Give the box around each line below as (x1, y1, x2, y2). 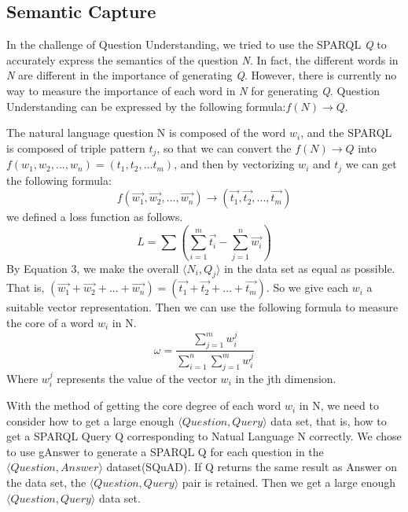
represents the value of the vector (57, 370, 217, 386)
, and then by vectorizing (174, 156, 295, 172)
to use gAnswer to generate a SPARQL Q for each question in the (6, 443, 324, 459)
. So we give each (266, 279, 349, 296)
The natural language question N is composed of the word (6, 124, 286, 141)
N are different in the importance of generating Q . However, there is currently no (6, 67, 397, 83)
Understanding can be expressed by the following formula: (6, 98, 286, 114)
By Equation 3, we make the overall (6, 260, 179, 276)
